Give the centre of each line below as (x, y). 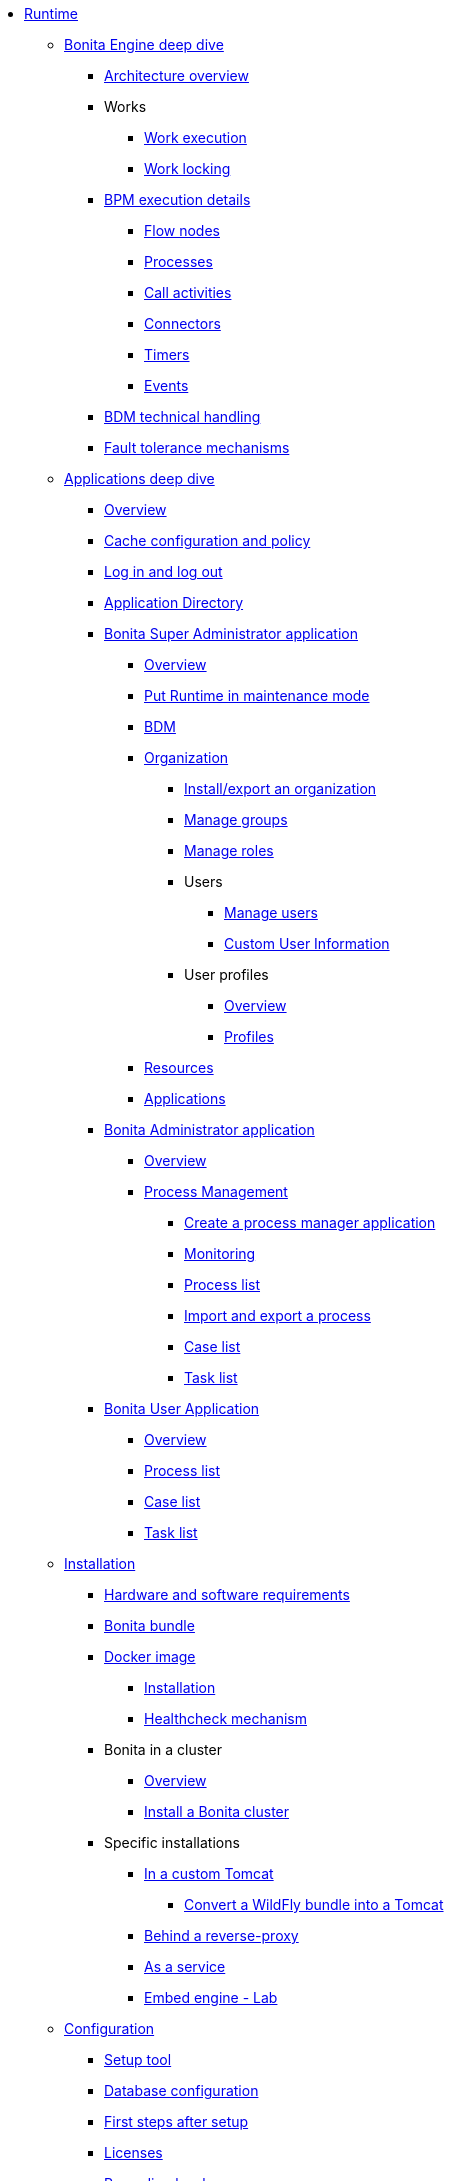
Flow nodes (182, 230)
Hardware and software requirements (227, 1594)
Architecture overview (176, 75)
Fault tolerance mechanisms (197, 447)
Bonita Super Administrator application (231, 633)
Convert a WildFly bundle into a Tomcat (314, 1904)
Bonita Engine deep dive (144, 44)
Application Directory (174, 602)
